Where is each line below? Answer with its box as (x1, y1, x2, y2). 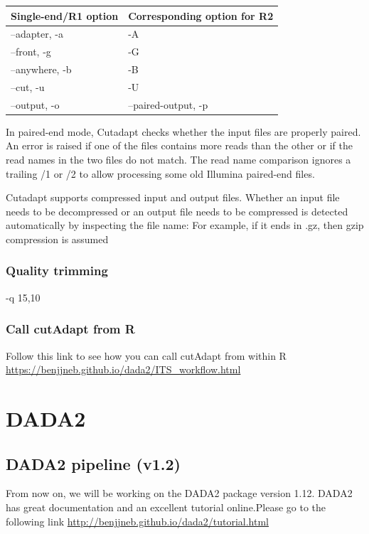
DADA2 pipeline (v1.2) (6, 452, 181, 474)
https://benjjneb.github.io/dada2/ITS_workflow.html (6, 362, 241, 377)
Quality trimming (6, 262, 108, 279)
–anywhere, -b (11, 62, 72, 77)
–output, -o (11, 97, 60, 112)
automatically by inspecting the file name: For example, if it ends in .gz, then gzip (6, 218, 364, 233)
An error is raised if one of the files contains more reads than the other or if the (6, 138, 353, 153)
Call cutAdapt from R (6, 320, 135, 338)
